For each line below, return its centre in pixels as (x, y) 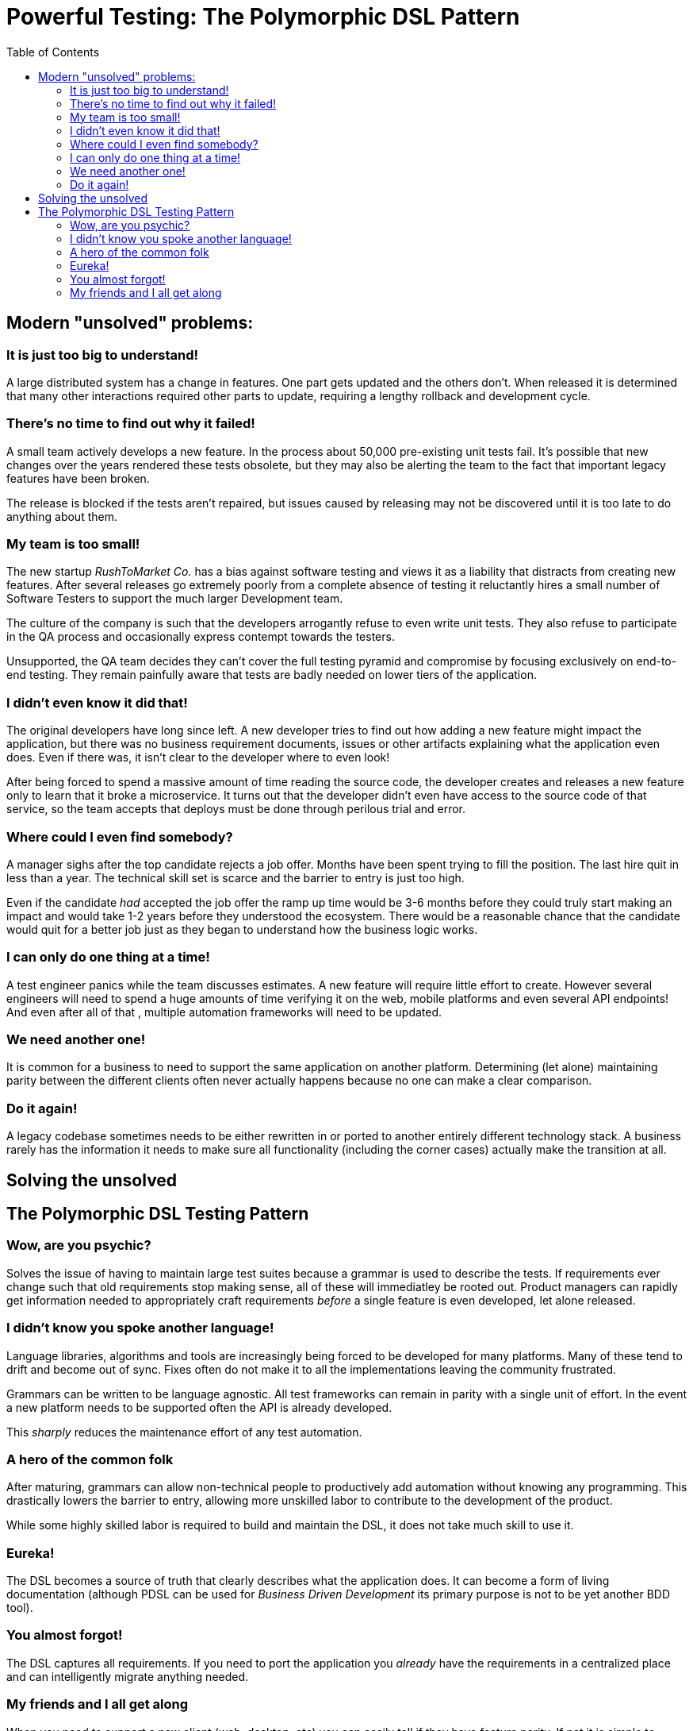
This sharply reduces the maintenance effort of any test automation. (184, 1432)
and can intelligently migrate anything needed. (128, 1676)
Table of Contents (53, 52)
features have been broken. (78, 478)
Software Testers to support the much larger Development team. (175, 599)
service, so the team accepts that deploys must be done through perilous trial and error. (236, 809)
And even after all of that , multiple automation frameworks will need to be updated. (224, 1012)
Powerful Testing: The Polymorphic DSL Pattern (263, 17)
